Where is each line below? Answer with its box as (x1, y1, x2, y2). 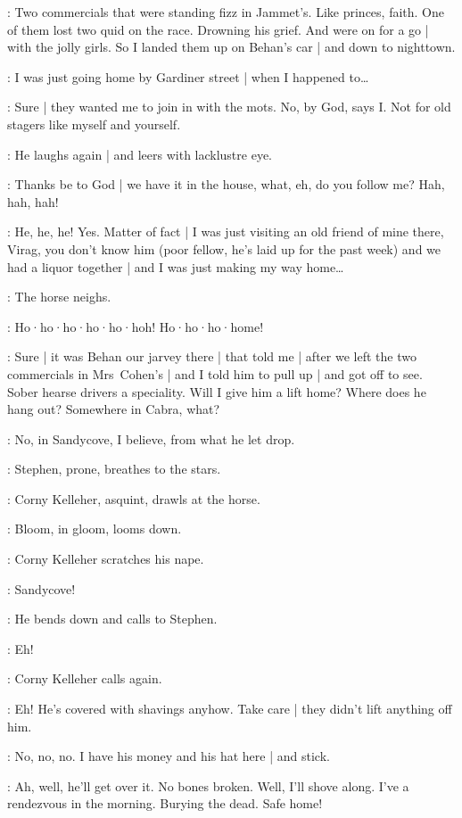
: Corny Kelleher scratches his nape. (7, 549, 204, 568)
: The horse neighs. (7, 287, 111, 306)
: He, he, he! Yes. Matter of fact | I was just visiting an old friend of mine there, (7, 222, 444, 241)
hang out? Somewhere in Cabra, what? (7, 400, 220, 418)
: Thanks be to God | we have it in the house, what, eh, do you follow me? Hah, (7, 175, 445, 194)
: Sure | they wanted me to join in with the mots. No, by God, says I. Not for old (7, 97, 451, 116)
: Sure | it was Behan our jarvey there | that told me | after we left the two (7, 347, 417, 366)
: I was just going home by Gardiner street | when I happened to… (7, 67, 369, 86)
